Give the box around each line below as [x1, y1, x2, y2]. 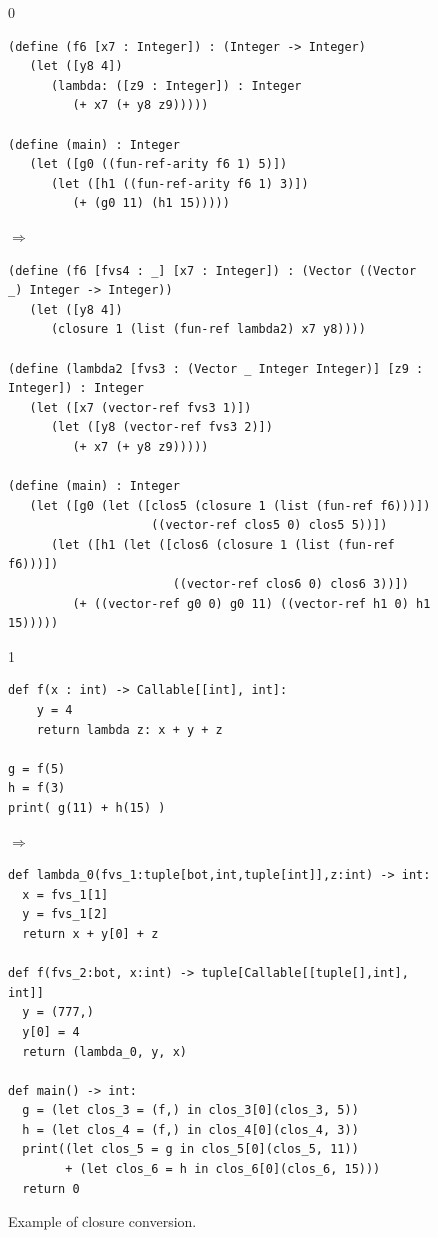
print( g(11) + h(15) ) [8, 800, 166, 815]
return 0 [22, 1181, 80, 1196]
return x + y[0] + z [22, 926, 159, 941]
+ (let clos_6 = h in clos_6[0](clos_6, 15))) [65, 1162, 381, 1177]
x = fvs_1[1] [22, 887, 109, 902]
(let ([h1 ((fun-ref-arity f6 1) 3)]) [50, 176, 309, 191]
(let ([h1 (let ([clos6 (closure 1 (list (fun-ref [50, 537, 395, 552]
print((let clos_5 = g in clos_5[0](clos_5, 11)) [22, 1142, 359, 1157]
